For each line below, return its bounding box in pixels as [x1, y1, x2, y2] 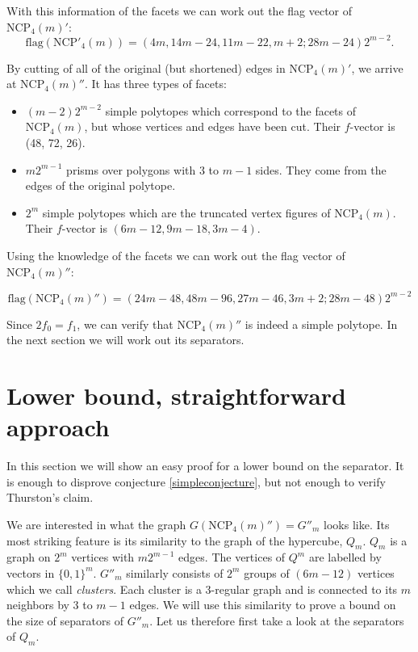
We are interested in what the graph [6, 516, 186, 532]
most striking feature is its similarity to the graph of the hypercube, [6, 532, 343, 549]
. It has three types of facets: [84, 75, 227, 92]
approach [6, 410, 110, 444]
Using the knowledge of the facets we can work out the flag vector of [6, 247, 345, 264]
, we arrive [351, 59, 403, 76]
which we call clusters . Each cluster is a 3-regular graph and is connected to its [6, 580, 398, 597]
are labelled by [308, 549, 382, 566]
